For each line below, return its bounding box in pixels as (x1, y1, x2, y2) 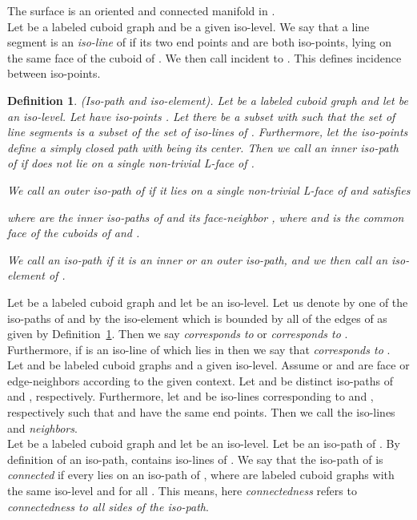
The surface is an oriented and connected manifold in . (7, 2, 275, 18)
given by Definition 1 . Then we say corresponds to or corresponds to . (7, 325, 348, 342)
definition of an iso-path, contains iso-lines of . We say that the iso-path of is (7, 450, 383, 467)
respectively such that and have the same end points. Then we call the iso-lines (7, 404, 395, 421)
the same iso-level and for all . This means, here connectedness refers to (7, 482, 357, 499)
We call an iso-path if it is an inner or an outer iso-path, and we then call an (7, 251, 388, 268)
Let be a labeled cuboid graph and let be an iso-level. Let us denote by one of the (7, 293, 408, 310)
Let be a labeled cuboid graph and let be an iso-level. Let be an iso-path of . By (7, 435, 400, 452)
